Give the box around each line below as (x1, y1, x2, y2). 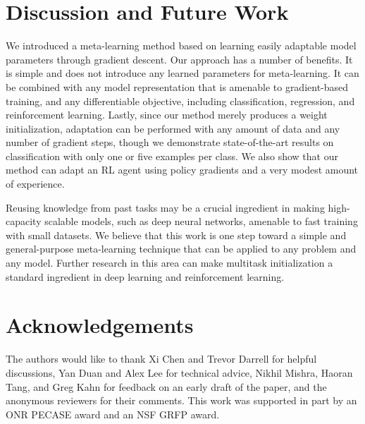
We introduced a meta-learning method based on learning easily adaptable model (6, 38, 357, 53)
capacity (6, 214, 42, 229)
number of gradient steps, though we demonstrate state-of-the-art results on (6, 135, 334, 150)
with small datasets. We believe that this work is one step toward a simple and (6, 227, 347, 242)
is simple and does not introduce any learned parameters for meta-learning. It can (6, 66, 359, 80)
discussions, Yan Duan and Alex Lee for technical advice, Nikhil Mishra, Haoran (6, 365, 353, 380)
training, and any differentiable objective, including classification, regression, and (6, 93, 355, 108)
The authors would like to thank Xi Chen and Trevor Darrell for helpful (6, 351, 317, 366)
